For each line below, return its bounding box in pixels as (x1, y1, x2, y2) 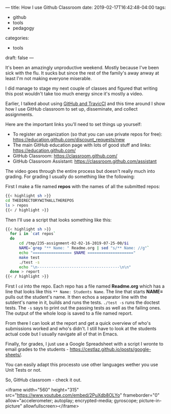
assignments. (5, 112, 34, 117)
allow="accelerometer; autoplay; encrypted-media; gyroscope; (5, 398, 138, 404)
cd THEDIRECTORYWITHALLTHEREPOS (5, 198, 74, 203)
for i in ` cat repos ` (10, 231, 56, 237)
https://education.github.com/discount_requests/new (12, 137, 125, 142)
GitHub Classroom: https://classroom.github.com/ (12, 153, 117, 159)
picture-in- (139, 398, 162, 404)
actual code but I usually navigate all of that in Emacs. (5, 331, 118, 337)
